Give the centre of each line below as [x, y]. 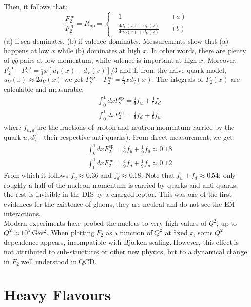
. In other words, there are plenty [196, 50]
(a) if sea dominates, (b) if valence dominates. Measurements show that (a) [116, 41]
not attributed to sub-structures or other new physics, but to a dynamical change [125, 251]
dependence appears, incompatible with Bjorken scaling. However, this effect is [122, 242]
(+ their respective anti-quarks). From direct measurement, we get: [134, 137]
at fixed [176, 232]
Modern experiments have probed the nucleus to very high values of [105, 223]
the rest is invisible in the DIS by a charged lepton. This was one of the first [118, 194]
